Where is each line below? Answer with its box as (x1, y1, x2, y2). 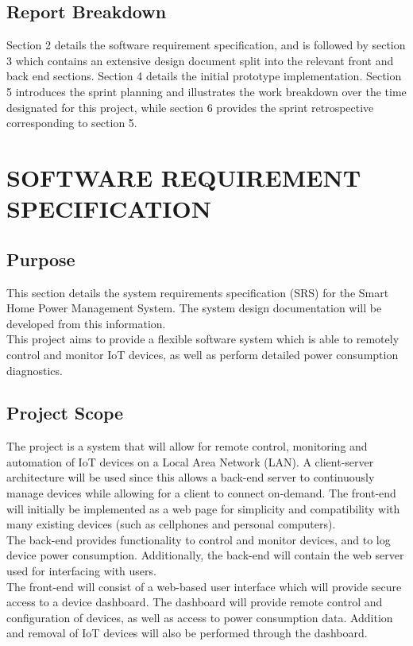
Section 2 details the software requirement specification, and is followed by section (6, 37, 406, 53)
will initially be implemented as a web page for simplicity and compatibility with (6, 500, 400, 516)
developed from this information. (6, 315, 166, 331)
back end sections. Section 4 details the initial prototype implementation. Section (6, 68, 402, 84)
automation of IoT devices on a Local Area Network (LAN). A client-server (6, 453, 374, 470)
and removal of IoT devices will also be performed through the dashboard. (6, 625, 368, 641)
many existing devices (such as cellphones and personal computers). (6, 516, 336, 532)
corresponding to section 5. (6, 114, 137, 131)
